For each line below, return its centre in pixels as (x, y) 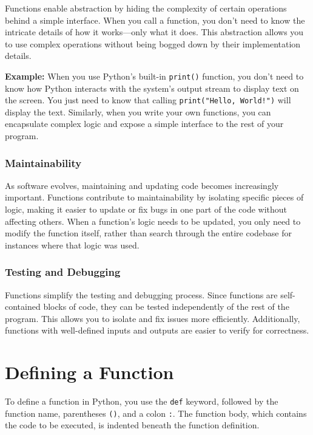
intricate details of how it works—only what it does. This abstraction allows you (154, 32)
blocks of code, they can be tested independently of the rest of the (166, 307)
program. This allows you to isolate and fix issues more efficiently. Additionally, (153, 318)
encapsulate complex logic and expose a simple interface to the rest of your (144, 124)
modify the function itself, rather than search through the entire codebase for (149, 233)
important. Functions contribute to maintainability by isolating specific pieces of (154, 197)
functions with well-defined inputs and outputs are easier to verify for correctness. (157, 330)
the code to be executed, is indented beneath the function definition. (132, 425)
